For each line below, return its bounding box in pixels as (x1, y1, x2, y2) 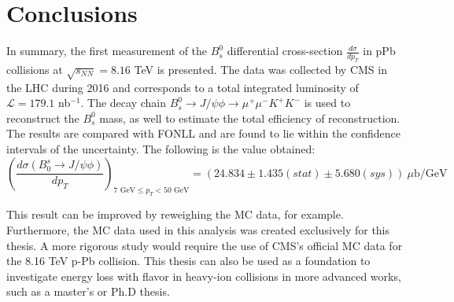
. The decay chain (80, 94, 166, 111)
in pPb (363, 42, 396, 59)
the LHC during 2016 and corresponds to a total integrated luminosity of (6, 79, 359, 95)
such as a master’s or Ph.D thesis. (6, 283, 170, 300)
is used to (304, 94, 351, 111)
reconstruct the (6, 109, 79, 126)
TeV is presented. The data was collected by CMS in (134, 61, 387, 77)
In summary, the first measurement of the (6, 42, 208, 59)
